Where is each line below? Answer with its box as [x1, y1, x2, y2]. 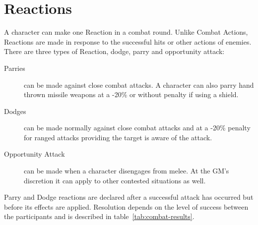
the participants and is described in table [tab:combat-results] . [4, 211, 194, 222]
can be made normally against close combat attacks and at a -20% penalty [24, 122, 251, 133]
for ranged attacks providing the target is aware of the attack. [24, 132, 212, 142]
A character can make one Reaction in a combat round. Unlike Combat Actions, [4, 27, 248, 37]
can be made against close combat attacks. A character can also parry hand [24, 79, 254, 90]
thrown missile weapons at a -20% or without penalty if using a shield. [24, 89, 239, 100]
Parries [4, 62, 25, 73]
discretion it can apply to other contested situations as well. [24, 175, 206, 185]
